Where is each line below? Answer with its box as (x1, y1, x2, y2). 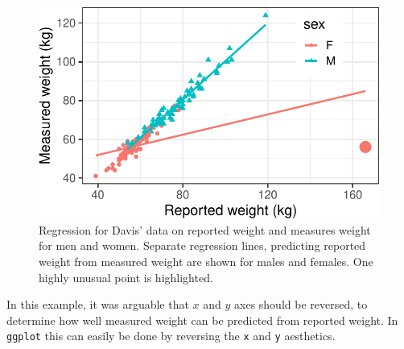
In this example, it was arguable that (6, 296, 189, 313)
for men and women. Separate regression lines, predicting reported (39, 237, 366, 254)
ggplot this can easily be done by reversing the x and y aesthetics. (6, 327, 336, 344)
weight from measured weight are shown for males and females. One (39, 252, 373, 269)
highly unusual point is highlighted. (39, 268, 213, 285)
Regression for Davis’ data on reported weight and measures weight (39, 221, 371, 238)
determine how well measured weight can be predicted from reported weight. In (6, 311, 398, 328)
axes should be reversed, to (234, 296, 368, 313)
